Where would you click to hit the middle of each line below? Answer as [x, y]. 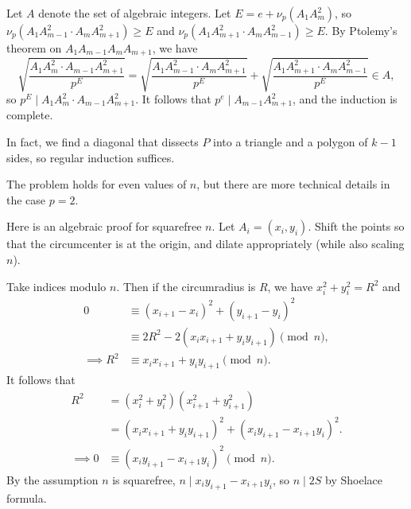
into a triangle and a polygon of [291, 142]
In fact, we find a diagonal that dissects [103, 142]
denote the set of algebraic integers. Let [135, 13]
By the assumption [52, 479]
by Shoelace [354, 479]
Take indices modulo [56, 286]
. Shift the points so [356, 226]
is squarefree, [144, 479]
